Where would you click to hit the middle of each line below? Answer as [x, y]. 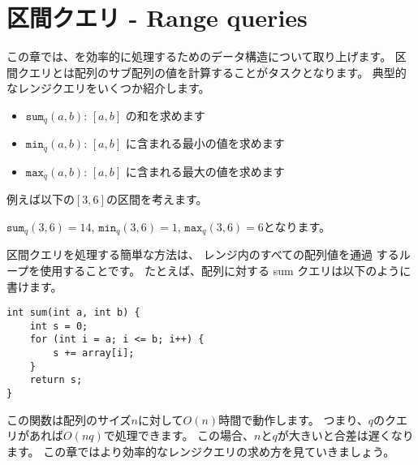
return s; [56, 380]
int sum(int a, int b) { [73, 313]
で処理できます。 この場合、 [179, 435]
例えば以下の [41, 199]
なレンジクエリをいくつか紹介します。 [108, 88]
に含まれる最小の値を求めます [205, 143]
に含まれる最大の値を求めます [205, 171]
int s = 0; [59, 326]
